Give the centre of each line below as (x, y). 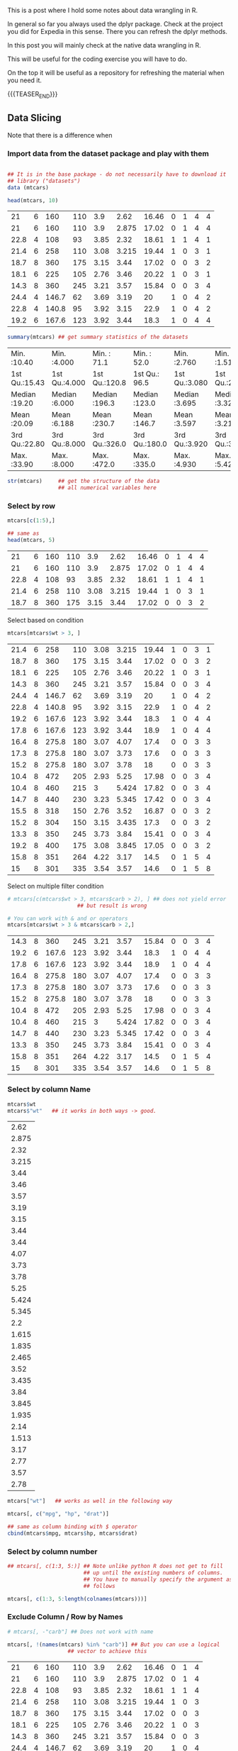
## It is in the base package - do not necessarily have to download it (117, 174)
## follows (99, 1586)
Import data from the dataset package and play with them (108, 153)
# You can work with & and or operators (68, 918)
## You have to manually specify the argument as (158, 1579)
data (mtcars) (28, 187)
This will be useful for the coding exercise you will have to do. (97, 59)
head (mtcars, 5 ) (31, 540)
